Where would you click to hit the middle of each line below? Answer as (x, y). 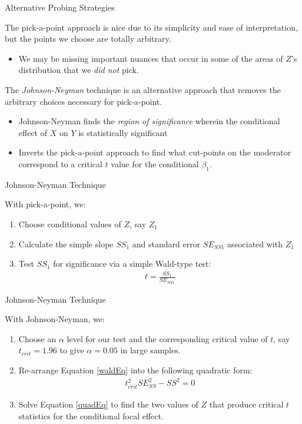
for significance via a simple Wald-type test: (132, 264)
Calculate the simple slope (66, 244)
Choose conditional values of (70, 223)
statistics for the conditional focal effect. (91, 415)
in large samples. (150, 350)
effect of (33, 132)
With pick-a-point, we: (45, 204)
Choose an (37, 338)
